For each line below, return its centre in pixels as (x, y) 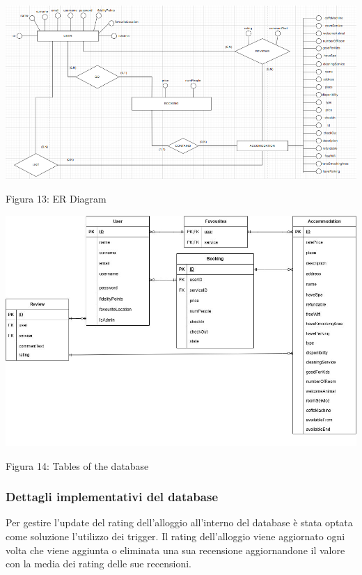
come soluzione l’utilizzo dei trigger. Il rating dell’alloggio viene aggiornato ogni (175, 536)
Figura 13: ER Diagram (56, 198)
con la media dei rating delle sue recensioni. (99, 564)
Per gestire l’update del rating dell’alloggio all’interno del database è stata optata (179, 522)
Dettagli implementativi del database (112, 497)
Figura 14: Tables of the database (77, 465)
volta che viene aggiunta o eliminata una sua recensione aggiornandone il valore (175, 550)
